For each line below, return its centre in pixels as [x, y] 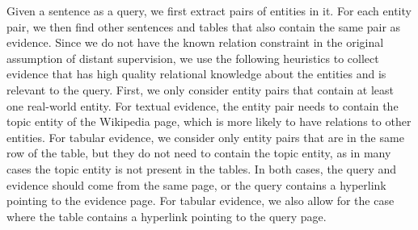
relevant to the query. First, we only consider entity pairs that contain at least [201, 89]
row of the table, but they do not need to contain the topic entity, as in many [199, 153]
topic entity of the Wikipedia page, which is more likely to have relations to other [209, 121]
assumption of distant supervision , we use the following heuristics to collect [193, 58]
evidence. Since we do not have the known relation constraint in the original [195, 42]
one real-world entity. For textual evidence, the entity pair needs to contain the [203, 105]
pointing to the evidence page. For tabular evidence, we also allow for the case [201, 201]
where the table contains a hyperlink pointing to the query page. [167, 216]
